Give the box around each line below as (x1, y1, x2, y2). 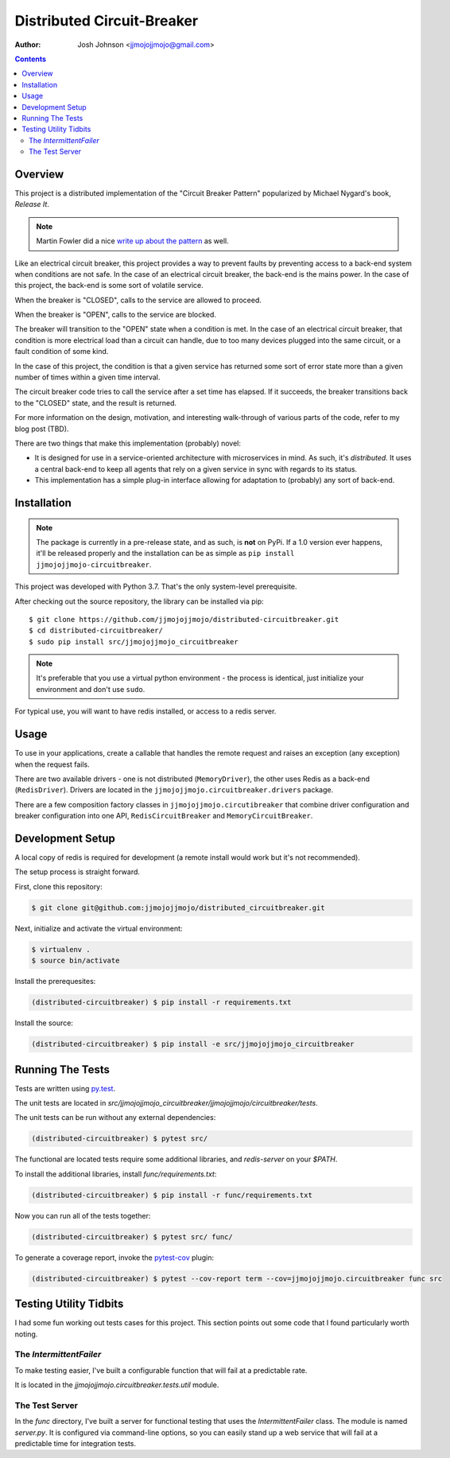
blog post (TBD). (14, 424, 69, 434)
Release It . (14, 200, 49, 209)
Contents (14, 54, 47, 64)
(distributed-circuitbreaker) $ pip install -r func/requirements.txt (31, 1190, 313, 1199)
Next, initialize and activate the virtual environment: (14, 923, 183, 933)
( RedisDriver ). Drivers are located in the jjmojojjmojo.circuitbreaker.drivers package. (14, 785, 334, 795)
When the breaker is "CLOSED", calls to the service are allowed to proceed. (14, 295, 262, 305)
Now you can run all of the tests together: (14, 1211, 151, 1220)
